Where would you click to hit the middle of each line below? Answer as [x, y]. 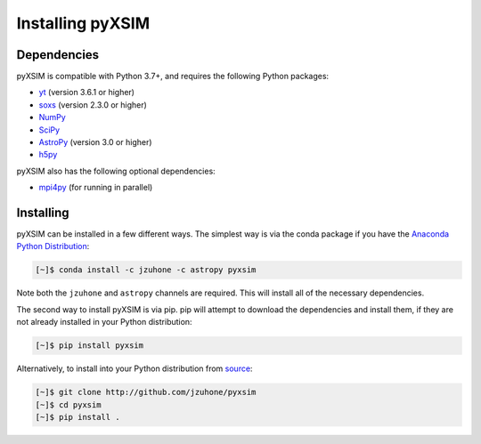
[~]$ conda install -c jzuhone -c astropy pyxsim [146, 270]
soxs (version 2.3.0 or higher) [93, 105]
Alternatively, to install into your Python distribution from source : [135, 368]
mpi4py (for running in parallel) [96, 188]
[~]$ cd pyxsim [68, 404]
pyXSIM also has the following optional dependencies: [116, 171]
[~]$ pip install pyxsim [90, 346]
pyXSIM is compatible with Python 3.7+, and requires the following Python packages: [173, 77]
